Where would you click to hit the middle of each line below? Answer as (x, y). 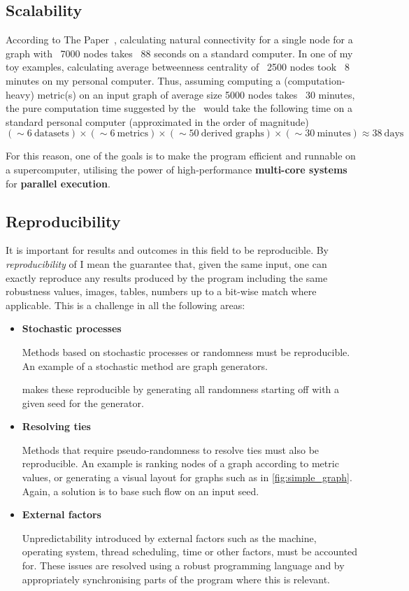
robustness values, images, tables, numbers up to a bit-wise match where (161, 291)
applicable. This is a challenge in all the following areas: (125, 305)
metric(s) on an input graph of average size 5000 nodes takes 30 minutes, (196, 94)
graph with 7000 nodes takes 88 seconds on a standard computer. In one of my (179, 53)
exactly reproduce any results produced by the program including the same (167, 277)
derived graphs (232, 134)
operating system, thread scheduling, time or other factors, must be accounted (190, 551)
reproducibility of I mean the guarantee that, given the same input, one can (166, 263)
